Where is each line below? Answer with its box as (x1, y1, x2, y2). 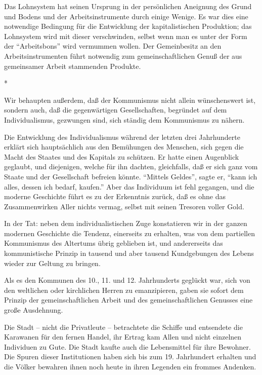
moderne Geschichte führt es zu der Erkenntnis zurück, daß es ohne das (4, 191, 226, 202)
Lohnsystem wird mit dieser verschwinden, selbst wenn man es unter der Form (4, 30, 247, 41)
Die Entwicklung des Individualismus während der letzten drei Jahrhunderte (4, 131, 240, 142)
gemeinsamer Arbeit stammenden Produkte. (4, 60, 141, 71)
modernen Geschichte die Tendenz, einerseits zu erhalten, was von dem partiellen (4, 228, 255, 238)
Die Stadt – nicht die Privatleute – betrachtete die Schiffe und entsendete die (4, 321, 243, 332)
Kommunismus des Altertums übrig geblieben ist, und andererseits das (4, 238, 223, 248)
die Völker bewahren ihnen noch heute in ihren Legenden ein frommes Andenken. (4, 361, 256, 371)
